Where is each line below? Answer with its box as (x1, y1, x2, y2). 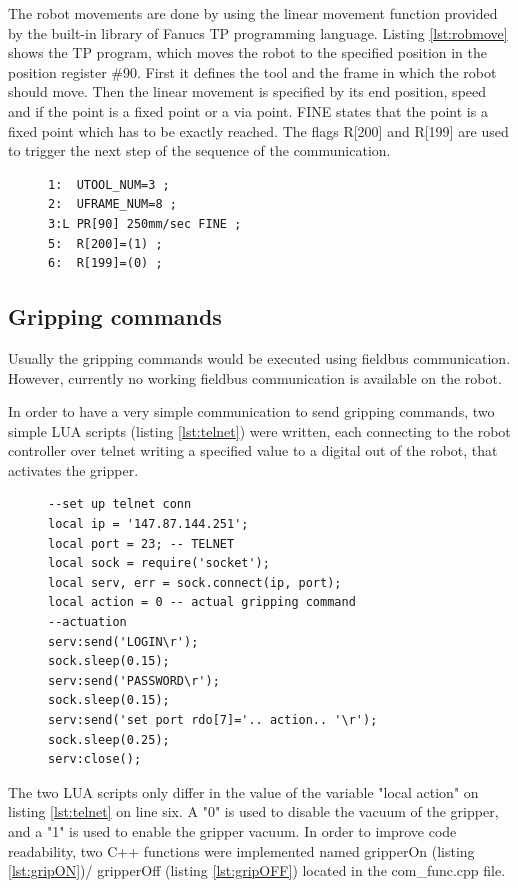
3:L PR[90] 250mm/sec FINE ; (48, 216, 242, 231)
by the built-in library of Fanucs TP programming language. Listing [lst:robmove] (8, 22, 508, 43)
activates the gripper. (8, 459, 139, 480)
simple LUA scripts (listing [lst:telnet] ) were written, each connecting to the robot (8, 420, 511, 441)
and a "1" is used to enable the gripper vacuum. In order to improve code (8, 820, 457, 841)
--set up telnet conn (48, 497, 192, 512)
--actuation (48, 615, 127, 630)
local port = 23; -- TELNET (48, 536, 235, 551)
